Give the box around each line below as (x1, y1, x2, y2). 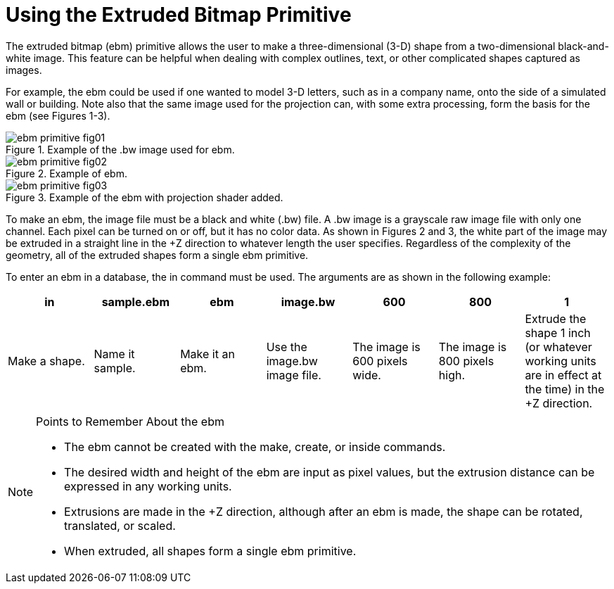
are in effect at (525, 367, 602, 382)
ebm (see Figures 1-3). (6, 109, 110, 122)
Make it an (180, 346, 235, 361)
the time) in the (525, 381, 605, 396)
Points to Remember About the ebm (36, 414, 224, 429)
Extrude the (525, 311, 587, 326)
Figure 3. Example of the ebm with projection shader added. (6, 191, 283, 203)
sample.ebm (101, 294, 170, 309)
